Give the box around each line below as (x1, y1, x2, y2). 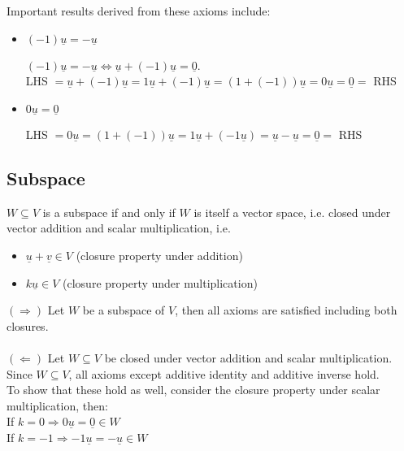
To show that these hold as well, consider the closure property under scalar (7, 381, 380, 398)
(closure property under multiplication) (63, 274, 258, 291)
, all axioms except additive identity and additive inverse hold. (68, 365, 380, 382)
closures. (7, 317, 49, 334)
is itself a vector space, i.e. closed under (193, 203, 391, 220)
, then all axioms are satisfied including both (175, 301, 397, 319)
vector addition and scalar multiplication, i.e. (7, 219, 231, 236)
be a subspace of (82, 301, 165, 319)
